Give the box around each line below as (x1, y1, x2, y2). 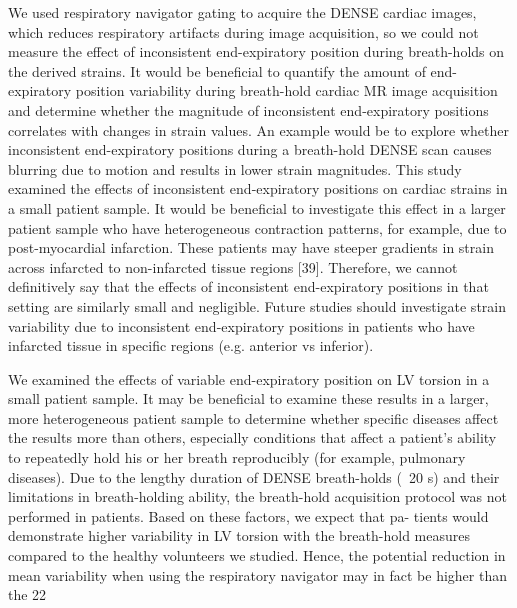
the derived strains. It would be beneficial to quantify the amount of (8, 60, 426, 81)
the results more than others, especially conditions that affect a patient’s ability (8, 427, 497, 448)
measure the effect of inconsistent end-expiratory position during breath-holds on (8, 41, 505, 62)
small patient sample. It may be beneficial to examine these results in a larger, (8, 388, 489, 409)
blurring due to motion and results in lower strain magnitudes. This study (8, 158, 462, 179)
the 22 (8, 584, 47, 605)
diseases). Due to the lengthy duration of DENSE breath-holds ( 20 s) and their (8, 466, 500, 487)
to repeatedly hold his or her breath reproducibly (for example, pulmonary (8, 447, 466, 468)
